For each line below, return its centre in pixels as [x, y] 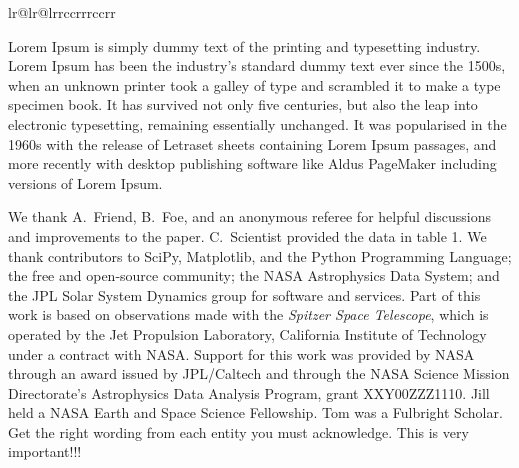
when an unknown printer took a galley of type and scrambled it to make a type [254, 84]
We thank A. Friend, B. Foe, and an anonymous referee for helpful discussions [250, 216]
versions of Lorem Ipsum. [85, 182]
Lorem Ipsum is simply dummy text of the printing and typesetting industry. [244, 45]
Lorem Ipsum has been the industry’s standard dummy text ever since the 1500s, [257, 65]
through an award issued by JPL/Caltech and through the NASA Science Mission [259, 373]
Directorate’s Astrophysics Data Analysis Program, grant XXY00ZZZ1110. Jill [249, 392]
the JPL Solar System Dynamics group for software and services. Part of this [244, 294]
